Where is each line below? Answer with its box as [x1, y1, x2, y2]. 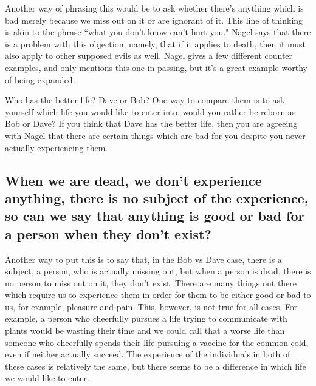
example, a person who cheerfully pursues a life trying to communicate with [5, 312, 287, 325]
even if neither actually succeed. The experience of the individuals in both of [5, 348, 290, 361]
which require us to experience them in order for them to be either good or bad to [5, 288, 311, 301]
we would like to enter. [5, 371, 89, 384]
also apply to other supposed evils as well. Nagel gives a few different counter [5, 49, 293, 62]
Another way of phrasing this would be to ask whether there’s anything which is [5, 2, 304, 14]
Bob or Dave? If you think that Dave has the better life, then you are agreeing [5, 117, 298, 130]
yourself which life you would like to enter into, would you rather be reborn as [5, 105, 296, 118]
